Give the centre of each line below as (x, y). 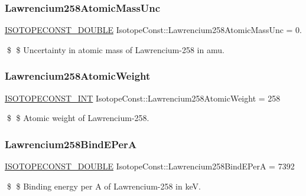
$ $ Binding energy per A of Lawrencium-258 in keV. (104, 186)
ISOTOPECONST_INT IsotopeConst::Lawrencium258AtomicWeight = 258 (143, 98)
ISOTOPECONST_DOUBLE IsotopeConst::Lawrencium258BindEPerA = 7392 (150, 166)
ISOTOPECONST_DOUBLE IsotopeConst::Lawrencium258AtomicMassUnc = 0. (154, 30)
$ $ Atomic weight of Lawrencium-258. (78, 118)
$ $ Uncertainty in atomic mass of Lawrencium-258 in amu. (115, 49)
